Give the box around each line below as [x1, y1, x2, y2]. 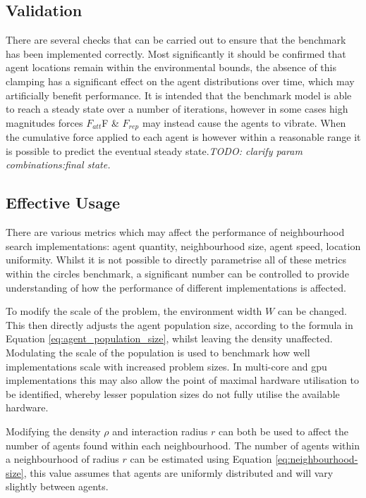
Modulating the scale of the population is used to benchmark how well [6, 344, 310, 359]
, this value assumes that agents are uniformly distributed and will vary [23, 465, 334, 480]
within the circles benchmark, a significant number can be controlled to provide [6, 266, 349, 280]
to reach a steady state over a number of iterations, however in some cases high [6, 101, 348, 116]
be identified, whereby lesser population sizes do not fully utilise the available [6, 386, 340, 401]
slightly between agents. [6, 479, 109, 494]
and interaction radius [112, 423, 208, 438]
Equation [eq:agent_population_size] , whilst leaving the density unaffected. [6, 331, 333, 346]
